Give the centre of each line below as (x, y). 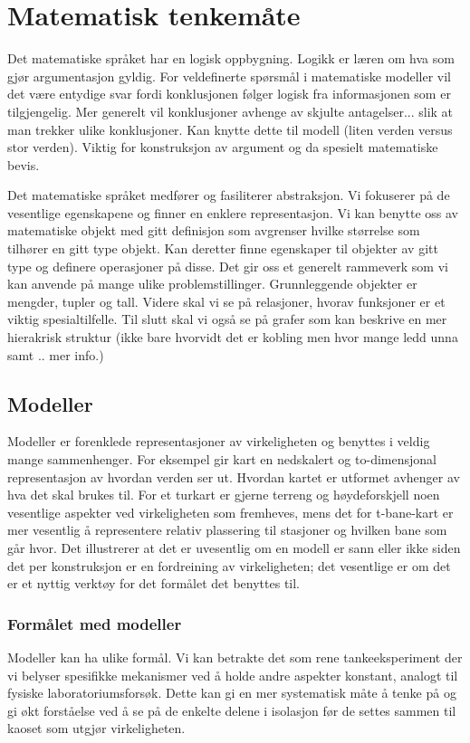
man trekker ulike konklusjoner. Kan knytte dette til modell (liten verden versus (230, 129)
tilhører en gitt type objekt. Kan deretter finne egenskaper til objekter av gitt (223, 248)
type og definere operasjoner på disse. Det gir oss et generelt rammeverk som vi (228, 266)
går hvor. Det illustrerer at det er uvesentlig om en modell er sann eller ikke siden (234, 547)
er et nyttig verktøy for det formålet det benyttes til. (154, 583)
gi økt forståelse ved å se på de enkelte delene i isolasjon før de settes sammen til (232, 710)
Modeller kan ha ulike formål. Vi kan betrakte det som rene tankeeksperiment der (235, 657)
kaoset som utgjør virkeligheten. (96, 728)
